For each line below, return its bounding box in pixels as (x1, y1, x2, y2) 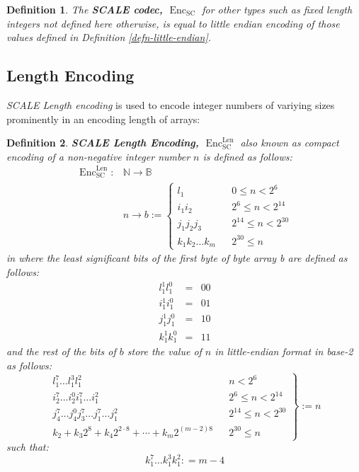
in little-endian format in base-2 (215, 344, 353, 359)
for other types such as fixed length (202, 2, 353, 16)
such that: (6, 439, 49, 454)
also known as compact (240, 135, 339, 150)
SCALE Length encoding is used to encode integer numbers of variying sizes (6, 97, 335, 112)
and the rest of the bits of (6, 344, 116, 359)
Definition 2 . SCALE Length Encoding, (6, 135, 199, 150)
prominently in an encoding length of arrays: (6, 111, 200, 126)
